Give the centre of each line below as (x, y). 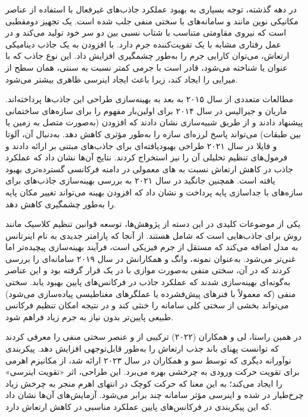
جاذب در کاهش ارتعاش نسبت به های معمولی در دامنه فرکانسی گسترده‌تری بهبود (150, 168)
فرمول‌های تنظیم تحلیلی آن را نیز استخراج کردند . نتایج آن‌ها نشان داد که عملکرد (147, 157)
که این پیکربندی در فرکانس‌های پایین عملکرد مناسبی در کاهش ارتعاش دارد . (139, 406)
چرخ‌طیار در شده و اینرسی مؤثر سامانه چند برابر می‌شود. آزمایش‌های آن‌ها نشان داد (155, 395)
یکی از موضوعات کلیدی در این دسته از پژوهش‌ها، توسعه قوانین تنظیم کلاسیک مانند (153, 224)
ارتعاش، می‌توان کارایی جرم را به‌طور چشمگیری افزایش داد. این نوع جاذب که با (147, 56)
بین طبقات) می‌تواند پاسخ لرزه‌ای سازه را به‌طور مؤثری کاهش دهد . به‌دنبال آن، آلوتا (153, 133)
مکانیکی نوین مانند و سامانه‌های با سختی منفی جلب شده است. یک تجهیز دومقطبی (152, 20)
